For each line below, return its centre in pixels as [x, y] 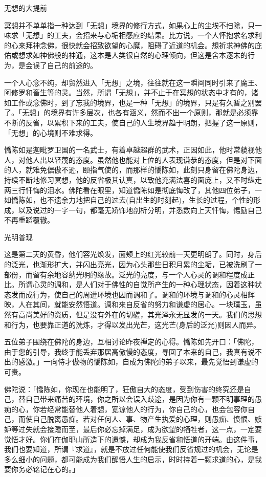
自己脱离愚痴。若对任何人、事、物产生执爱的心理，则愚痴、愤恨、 [143, 419]
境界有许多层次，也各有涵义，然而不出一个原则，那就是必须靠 [154, 112]
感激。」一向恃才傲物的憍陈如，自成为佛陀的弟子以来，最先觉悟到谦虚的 [138, 362]
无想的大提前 [26, 8]
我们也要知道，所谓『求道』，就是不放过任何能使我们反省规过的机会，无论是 [131, 449]
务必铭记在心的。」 [49, 469]
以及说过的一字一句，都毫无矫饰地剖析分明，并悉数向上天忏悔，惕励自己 [140, 210]
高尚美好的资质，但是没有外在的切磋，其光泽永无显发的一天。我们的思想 [140, 315]
